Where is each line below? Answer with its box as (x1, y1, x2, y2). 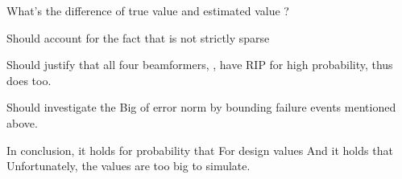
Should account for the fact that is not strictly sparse (6, 29, 270, 46)
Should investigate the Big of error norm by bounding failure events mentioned (6, 99, 396, 116)
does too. (6, 71, 52, 88)
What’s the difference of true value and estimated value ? (6, 2, 289, 18)
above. (6, 114, 38, 131)
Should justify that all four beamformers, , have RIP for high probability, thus (6, 56, 393, 73)
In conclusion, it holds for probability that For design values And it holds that (6, 141, 393, 158)
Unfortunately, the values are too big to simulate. (6, 157, 251, 174)
